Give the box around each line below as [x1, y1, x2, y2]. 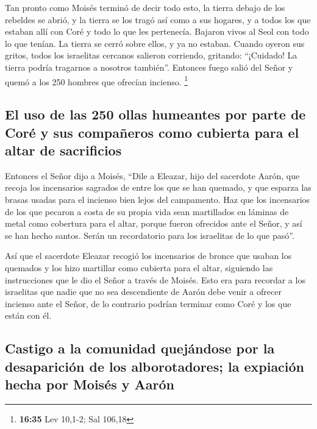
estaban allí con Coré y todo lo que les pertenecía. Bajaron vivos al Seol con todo [5, 25, 309, 38]
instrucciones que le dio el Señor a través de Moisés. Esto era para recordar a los [5, 273, 305, 286]
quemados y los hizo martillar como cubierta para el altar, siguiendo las [5, 261, 273, 274]
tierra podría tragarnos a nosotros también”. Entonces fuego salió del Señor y [5, 60, 293, 73]
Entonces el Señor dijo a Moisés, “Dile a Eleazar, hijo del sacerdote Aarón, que [5, 169, 300, 182]
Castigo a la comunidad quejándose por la [5, 339, 275, 358]
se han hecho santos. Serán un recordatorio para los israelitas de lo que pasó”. [5, 229, 294, 241]
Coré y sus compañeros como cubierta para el [5, 122, 299, 141]
